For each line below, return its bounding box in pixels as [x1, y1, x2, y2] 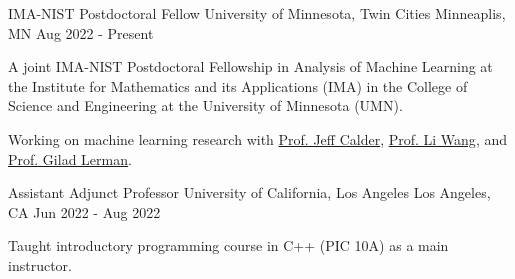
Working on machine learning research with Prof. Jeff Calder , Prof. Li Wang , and [8, 128, 507, 149]
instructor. [8, 254, 72, 275]
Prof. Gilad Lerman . [8, 148, 132, 169]
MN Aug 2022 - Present [8, 22, 154, 43]
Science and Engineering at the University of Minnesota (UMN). [8, 95, 403, 116]
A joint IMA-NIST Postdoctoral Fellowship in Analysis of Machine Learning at [8, 56, 493, 77]
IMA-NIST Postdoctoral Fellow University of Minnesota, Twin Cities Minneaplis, [8, 3, 506, 23]
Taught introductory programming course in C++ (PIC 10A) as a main [8, 235, 449, 256]
